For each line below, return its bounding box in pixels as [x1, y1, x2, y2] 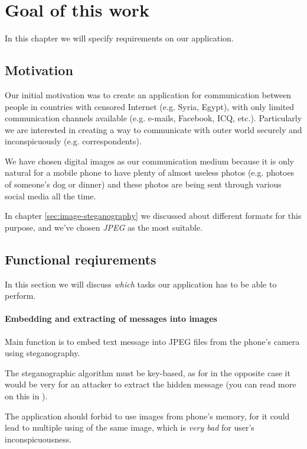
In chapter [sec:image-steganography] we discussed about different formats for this [5, 209, 302, 222]
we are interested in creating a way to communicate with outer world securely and [5, 123, 302, 135]
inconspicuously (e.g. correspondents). [5, 135, 142, 147]
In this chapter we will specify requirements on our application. [5, 32, 234, 44]
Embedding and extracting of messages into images [5, 312, 217, 325]
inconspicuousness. [5, 432, 72, 445]
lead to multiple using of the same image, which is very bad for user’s [5, 421, 254, 434]
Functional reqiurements [5, 250, 156, 268]
